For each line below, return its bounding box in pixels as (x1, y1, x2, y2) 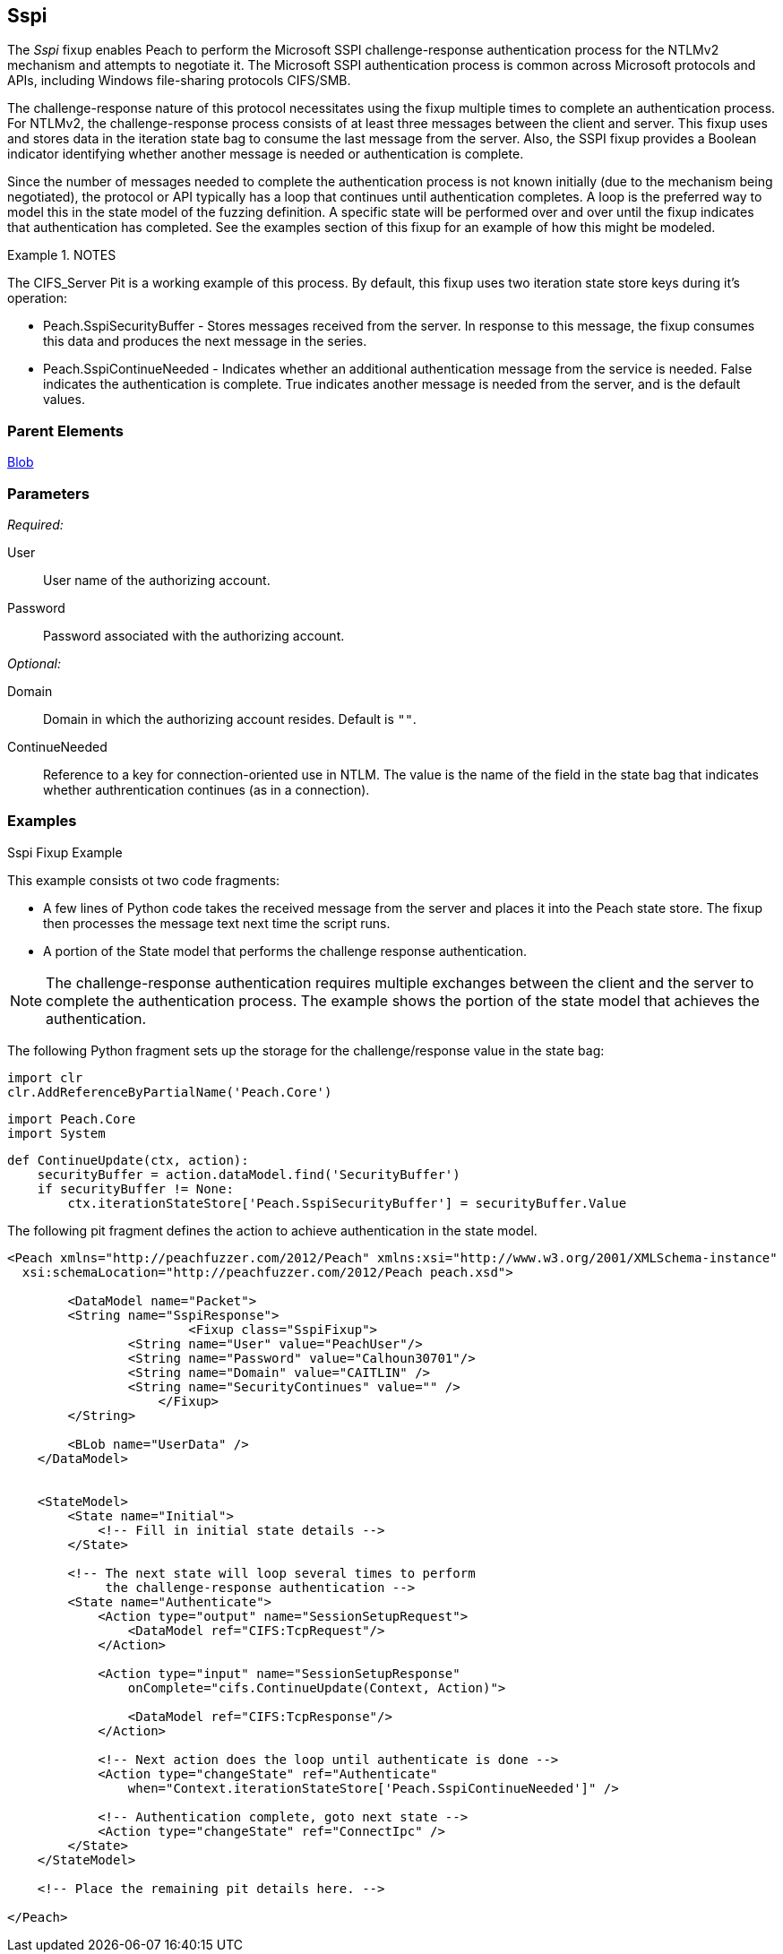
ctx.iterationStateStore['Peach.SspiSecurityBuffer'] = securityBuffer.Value (67, 1195, 627, 1210)
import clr (7, 1070, 83, 1085)
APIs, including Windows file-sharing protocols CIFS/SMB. (7, 73, 351, 89)
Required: (7, 516, 64, 532)
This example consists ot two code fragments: (7, 872, 280, 888)
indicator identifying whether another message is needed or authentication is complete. (7, 146, 524, 162)
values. (43, 392, 85, 408)
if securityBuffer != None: (37, 1181, 234, 1196)
